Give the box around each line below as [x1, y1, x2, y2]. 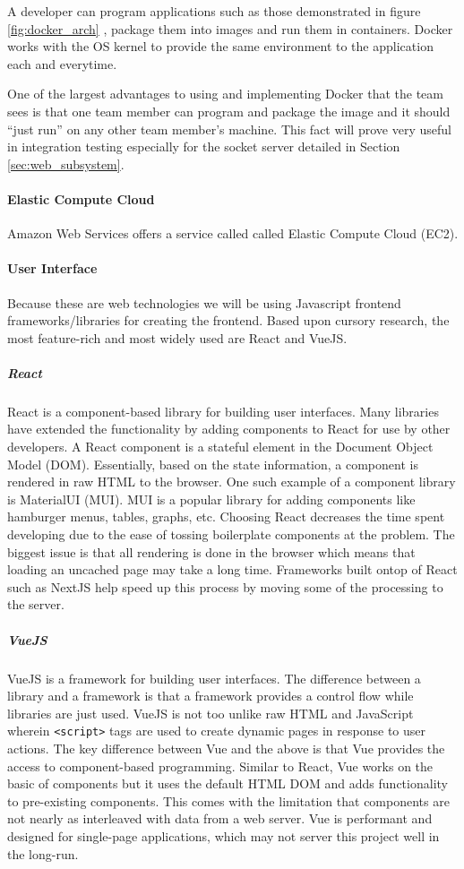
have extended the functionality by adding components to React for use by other [7, 419, 451, 438]
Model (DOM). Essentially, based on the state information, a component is [7, 454, 418, 473]
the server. [7, 595, 64, 614]
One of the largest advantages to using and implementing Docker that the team [7, 84, 443, 103]
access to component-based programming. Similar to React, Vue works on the [7, 756, 434, 775]
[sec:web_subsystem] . [7, 154, 125, 173]
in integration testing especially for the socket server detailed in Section [7, 137, 400, 156]
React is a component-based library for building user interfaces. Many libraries [7, 401, 439, 420]
